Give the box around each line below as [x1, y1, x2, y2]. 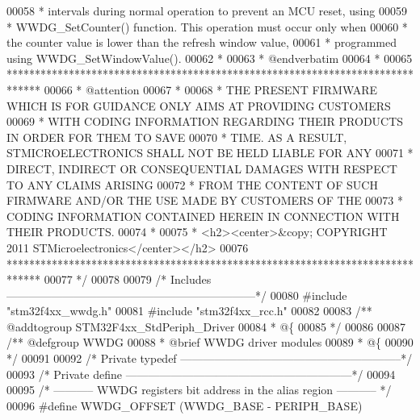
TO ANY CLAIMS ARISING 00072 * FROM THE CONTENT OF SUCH [6, 176, 378, 193]
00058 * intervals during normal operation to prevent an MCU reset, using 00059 [6, 2, 407, 19]
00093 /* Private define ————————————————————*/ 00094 [6, 365, 396, 382]
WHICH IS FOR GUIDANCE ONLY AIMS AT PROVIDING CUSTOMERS [6, 97, 391, 114]
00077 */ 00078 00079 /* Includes [44, 271, 212, 288]
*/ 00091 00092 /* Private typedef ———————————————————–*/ [6, 350, 413, 367]
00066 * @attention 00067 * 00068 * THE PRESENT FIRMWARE [44, 81, 378, 98]
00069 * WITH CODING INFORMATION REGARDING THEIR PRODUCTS [6, 113, 404, 130]
